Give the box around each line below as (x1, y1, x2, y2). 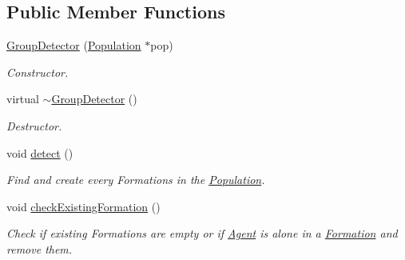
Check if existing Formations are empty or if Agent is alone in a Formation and (6, 225, 398, 242)
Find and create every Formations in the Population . (6, 171, 265, 188)
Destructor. (6, 117, 62, 134)
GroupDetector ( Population (6, 37, 141, 54)
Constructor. (6, 63, 69, 80)
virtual (6, 90, 39, 107)
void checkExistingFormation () (6, 198, 161, 214)
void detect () (6, 144, 73, 161)
